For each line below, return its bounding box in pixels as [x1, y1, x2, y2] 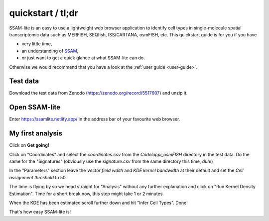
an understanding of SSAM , [21, 48, 79, 54]
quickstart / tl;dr [9, 7, 78, 18]
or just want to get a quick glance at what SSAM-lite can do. [21, 55, 145, 61]
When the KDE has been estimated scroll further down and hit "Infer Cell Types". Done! [9, 200, 188, 206]
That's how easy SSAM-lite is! [9, 209, 71, 215]
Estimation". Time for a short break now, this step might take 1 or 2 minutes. [9, 191, 164, 197]
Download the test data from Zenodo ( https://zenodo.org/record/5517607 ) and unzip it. [9, 90, 188, 96]
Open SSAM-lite [9, 103, 61, 111]
